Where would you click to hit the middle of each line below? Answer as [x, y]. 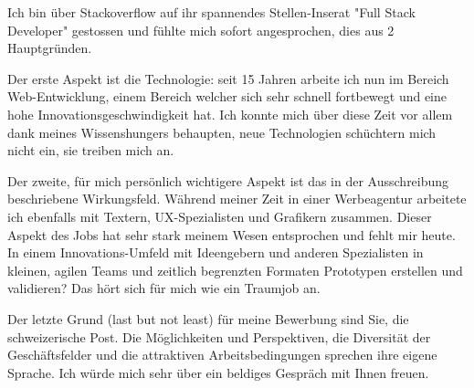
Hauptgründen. [50, 48]
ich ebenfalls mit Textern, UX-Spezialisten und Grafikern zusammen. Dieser [220, 216]
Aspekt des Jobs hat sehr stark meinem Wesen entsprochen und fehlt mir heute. [232, 234]
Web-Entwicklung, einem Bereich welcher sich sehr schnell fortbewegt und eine [227, 96]
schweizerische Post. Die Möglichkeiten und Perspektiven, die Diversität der [219, 336]
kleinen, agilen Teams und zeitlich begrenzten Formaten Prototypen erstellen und [235, 270]
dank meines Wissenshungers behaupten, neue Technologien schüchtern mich [222, 132]
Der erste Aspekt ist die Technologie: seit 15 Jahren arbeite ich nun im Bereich [228, 78]
